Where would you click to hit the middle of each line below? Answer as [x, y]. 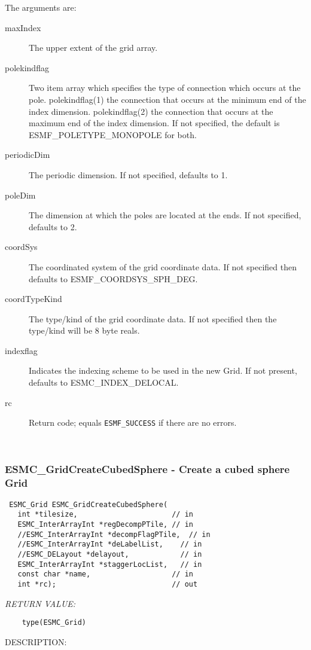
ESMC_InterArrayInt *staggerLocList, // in [110, 564]
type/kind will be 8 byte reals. [84, 330]
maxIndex [23, 27]
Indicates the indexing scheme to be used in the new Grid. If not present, [163, 370]
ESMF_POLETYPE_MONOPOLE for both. [113, 134]
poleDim [20, 195]
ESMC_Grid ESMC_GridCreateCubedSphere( [89, 504]
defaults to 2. [53, 226]
